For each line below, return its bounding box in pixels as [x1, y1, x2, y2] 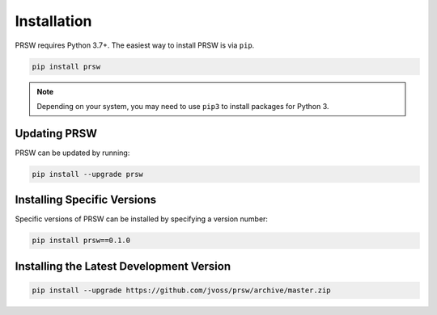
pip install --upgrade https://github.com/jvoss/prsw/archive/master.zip [32, 285, 331, 295]
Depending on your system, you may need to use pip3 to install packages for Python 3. [36, 101, 329, 111]
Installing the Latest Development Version [15, 259, 231, 273]
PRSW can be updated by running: [15, 148, 130, 157]
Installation [15, 12, 92, 30]
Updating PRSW [15, 126, 97, 141]
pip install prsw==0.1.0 [32, 236, 131, 246]
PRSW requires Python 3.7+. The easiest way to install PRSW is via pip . [15, 40, 255, 50]
